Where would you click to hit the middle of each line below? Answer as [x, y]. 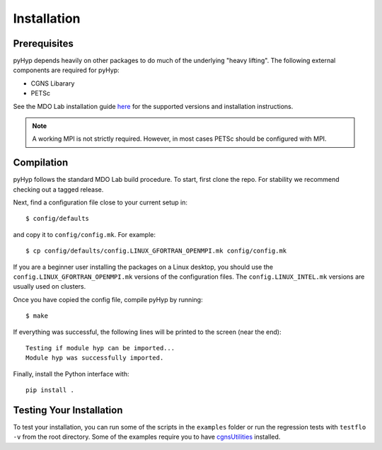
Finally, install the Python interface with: [71, 374]
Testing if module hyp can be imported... [100, 348]
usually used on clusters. [50, 287]
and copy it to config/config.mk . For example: [84, 234]
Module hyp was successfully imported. [95, 358]
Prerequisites [43, 44]
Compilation [41, 163]
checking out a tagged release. [58, 189]
